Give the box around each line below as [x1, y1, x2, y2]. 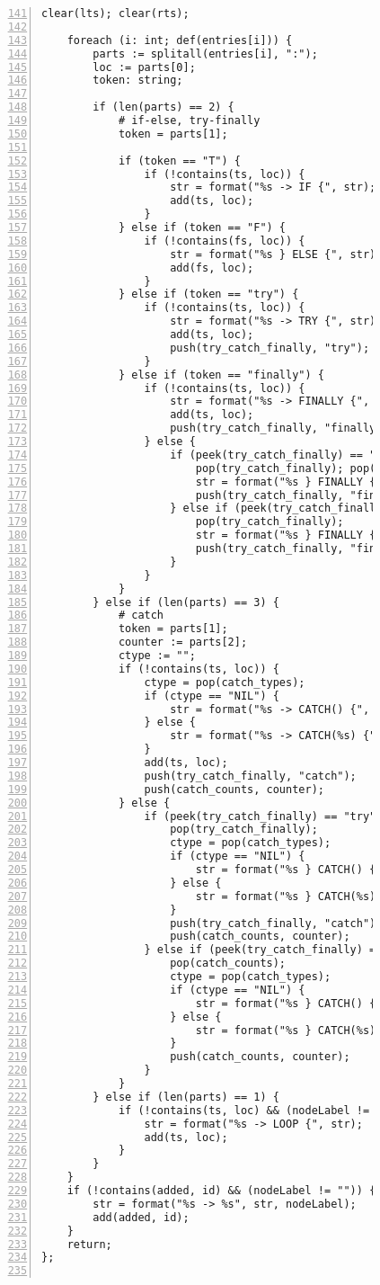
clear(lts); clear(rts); [41, 7, 190, 20]
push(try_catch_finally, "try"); [170, 341, 370, 354]
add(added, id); [93, 1210, 190, 1224]
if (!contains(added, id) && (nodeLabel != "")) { [66, 1184, 376, 1197]
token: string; [93, 74, 183, 87]
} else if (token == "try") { [118, 288, 299, 301]
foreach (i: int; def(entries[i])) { [66, 33, 293, 47]
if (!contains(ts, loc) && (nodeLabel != [118, 1103, 370, 1117]
